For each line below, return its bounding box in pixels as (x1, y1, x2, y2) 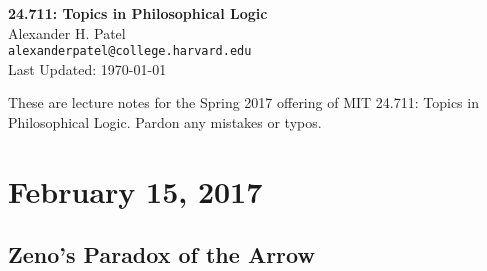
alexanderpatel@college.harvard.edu (8, 44, 252, 59)
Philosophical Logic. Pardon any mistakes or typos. (8, 112, 322, 133)
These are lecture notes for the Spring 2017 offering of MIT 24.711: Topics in (8, 92, 479, 113)
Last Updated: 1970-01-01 (8, 58, 167, 79)
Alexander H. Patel (8, 22, 126, 43)
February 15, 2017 (8, 170, 263, 211)
